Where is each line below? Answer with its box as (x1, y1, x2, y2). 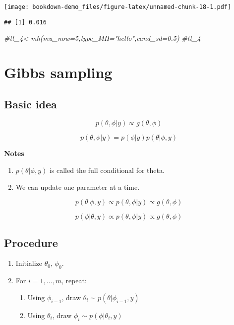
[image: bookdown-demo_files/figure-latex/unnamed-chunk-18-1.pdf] (4, 3, 232, 10)
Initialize (15, 258, 43, 268)
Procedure (4, 235, 58, 250)
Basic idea (4, 96, 57, 111)
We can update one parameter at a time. (15, 181, 140, 192)
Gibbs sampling (4, 62, 113, 82)
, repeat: (61, 275, 87, 286)
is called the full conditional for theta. (49, 165, 165, 175)
